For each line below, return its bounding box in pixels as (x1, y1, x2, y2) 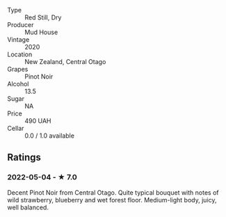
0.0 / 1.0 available (24, 131, 75, 140)
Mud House (24, 28, 58, 36)
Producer (7, 21, 34, 29)
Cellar (7, 124, 24, 132)
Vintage (7, 35, 30, 44)
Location (7, 50, 33, 58)
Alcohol (7, 80, 29, 88)
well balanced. (7, 203, 49, 211)
